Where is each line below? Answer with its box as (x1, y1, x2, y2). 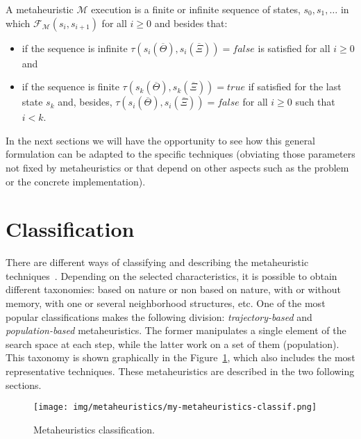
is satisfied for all (258, 40, 330, 55)
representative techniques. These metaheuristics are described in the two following (6, 364, 355, 379)
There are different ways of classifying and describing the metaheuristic (6, 255, 309, 270)
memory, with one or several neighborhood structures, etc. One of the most (6, 296, 326, 310)
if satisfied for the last (248, 79, 342, 94)
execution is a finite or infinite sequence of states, (91, 2, 301, 16)
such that (295, 94, 335, 109)
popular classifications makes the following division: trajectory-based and (6, 309, 312, 324)
